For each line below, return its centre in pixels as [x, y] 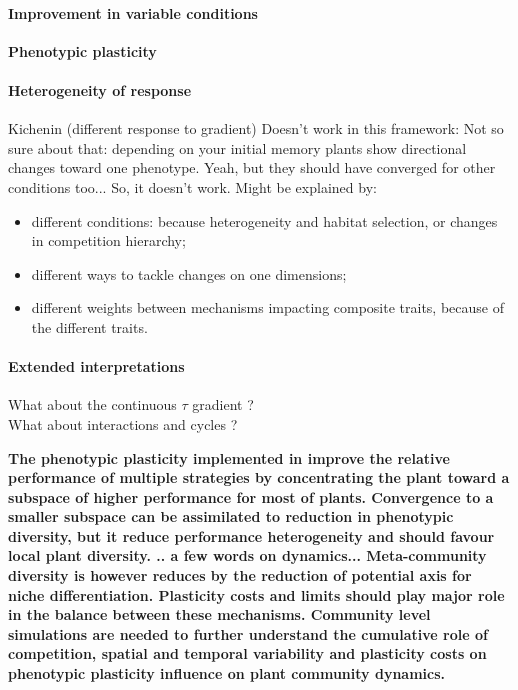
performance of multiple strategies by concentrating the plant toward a [259, 477]
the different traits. [89, 326]
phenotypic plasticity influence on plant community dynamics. [227, 673]
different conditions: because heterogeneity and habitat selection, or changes [264, 220]
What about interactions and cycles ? [123, 423]
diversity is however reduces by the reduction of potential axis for [240, 575]
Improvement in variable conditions [133, 12]
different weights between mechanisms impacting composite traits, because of [267, 307]
